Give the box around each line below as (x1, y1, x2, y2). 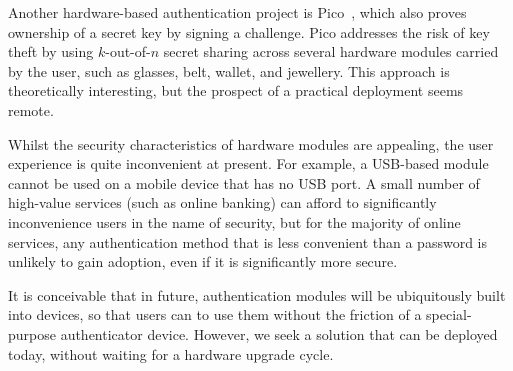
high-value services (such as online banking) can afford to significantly (8, 192, 437, 213)
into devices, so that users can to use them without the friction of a (8, 304, 422, 325)
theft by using (8, 41, 94, 62)
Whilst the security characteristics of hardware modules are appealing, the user (8, 133, 494, 154)
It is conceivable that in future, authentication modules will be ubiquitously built (8, 284, 506, 305)
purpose (8, 323, 56, 344)
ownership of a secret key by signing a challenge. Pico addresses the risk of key (8, 21, 490, 42)
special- (426, 304, 472, 325)
